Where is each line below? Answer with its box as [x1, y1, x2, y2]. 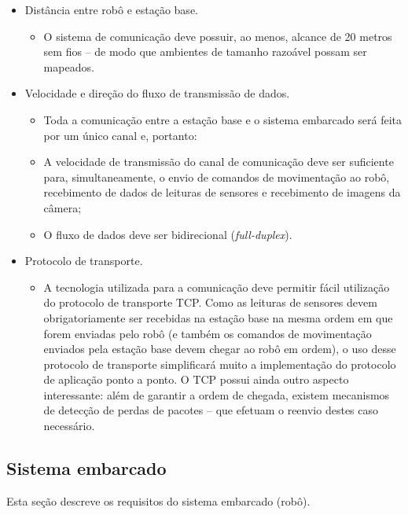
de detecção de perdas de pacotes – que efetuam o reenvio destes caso [43, 402, 379, 418]
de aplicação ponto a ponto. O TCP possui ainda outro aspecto [43, 371, 349, 388]
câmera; [43, 199, 82, 215]
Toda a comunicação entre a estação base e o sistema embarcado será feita [43, 111, 402, 127]
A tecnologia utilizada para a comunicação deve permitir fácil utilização [43, 278, 390, 295]
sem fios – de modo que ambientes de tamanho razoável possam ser [43, 43, 367, 60]
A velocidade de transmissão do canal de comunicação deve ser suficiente [43, 153, 394, 170]
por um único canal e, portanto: [43, 127, 197, 143]
